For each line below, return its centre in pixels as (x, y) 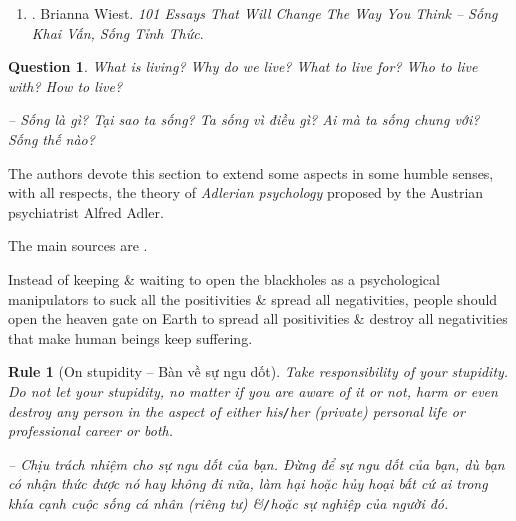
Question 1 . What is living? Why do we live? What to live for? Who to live (243, 66)
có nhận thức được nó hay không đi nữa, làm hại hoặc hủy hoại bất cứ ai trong (248, 483)
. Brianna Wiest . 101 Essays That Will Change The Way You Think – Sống (264, 13)
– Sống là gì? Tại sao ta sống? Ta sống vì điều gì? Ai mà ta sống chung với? (244, 119)
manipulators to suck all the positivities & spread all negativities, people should (253, 298)
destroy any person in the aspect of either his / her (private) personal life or (236, 410)
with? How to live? (65, 85)
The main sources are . (78, 245)
